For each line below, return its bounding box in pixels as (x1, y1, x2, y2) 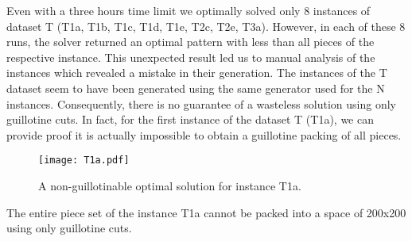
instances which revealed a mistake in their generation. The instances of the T (6, 64, 387, 81)
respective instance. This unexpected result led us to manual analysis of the (6, 48, 375, 65)
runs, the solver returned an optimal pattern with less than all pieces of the (6, 33, 375, 50)
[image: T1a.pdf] (38, 155, 130, 166)
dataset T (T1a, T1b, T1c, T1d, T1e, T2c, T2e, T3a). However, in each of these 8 (6, 17, 406, 34)
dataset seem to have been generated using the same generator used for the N (6, 79, 385, 96)
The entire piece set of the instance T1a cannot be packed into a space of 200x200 (6, 204, 406, 220)
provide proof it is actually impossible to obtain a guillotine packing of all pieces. (6, 126, 402, 143)
